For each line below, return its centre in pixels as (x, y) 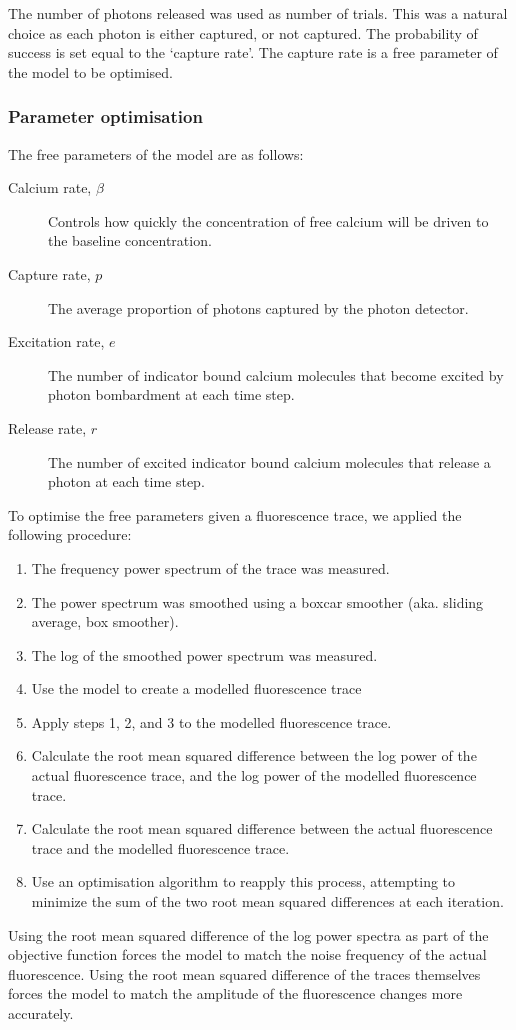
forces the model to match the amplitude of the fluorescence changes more (235, 993)
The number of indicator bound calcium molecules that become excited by (276, 374)
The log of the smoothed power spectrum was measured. (204, 654)
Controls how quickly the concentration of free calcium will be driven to (268, 220)
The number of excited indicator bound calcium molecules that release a (269, 461)
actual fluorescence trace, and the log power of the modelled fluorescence (254, 775)
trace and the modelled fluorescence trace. (160, 847)
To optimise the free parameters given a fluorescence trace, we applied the (235, 514)
